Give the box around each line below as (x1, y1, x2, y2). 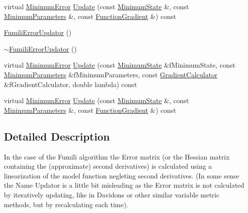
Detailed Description (4, 128, 110, 143)
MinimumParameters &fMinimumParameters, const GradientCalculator (4, 69, 217, 79)
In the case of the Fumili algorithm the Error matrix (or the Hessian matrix (4, 151, 230, 161)
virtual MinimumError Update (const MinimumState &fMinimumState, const (4, 60, 235, 70)
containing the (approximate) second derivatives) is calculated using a (4, 161, 212, 171)
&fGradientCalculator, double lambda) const (4, 79, 137, 89)
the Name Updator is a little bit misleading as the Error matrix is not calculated (4, 180, 245, 190)
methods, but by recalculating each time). (4, 199, 129, 209)
